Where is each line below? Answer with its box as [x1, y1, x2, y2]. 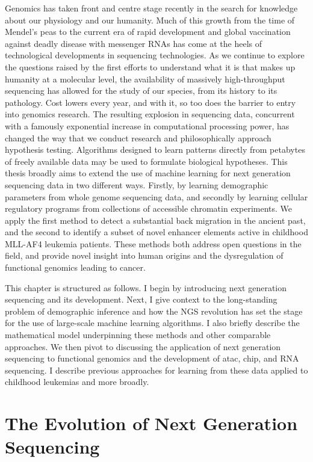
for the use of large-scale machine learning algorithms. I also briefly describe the [5, 316, 300, 329]
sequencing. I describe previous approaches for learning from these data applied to [5, 363, 308, 376]
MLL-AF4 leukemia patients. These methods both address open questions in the [5, 237, 302, 250]
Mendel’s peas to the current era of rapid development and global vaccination [5, 25, 291, 38]
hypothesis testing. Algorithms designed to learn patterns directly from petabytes [5, 143, 305, 156]
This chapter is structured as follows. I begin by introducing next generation [5, 281, 287, 294]
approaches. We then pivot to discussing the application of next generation [5, 340, 281, 353]
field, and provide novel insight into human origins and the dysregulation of [5, 249, 284, 262]
